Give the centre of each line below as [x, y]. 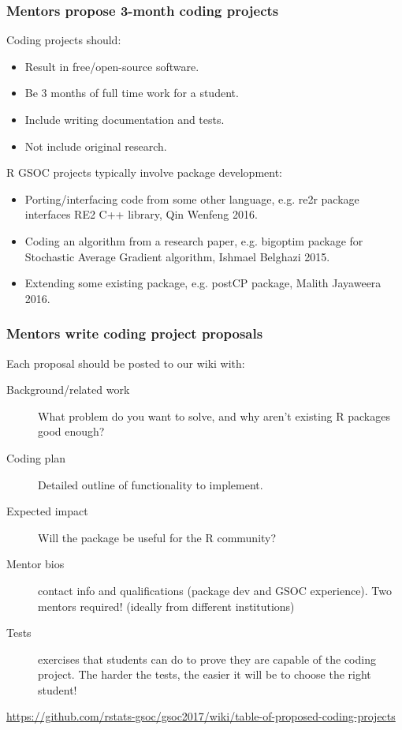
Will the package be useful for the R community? [157, 537]
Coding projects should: [64, 40]
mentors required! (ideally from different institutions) [166, 606]
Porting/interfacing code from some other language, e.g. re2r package [192, 198]
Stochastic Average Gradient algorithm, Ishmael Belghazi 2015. [177, 256]
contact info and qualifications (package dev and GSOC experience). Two [215, 590]
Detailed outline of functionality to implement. [151, 484]
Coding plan [36, 457]
